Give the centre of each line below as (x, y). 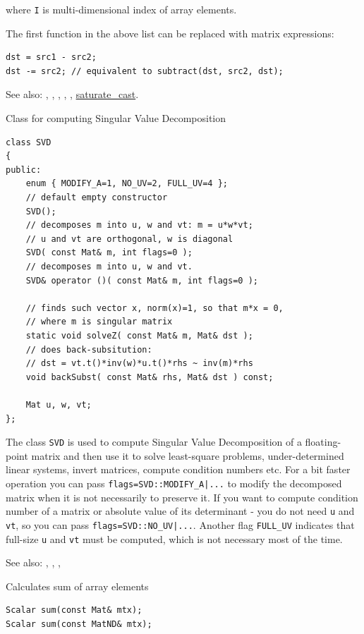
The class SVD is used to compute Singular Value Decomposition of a (154, 442)
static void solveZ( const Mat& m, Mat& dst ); (139, 335)
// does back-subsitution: (89, 349)
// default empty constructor (97, 197)
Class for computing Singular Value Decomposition (116, 118)
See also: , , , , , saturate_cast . (72, 94)
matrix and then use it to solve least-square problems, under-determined (188, 455)
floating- (323, 442)
